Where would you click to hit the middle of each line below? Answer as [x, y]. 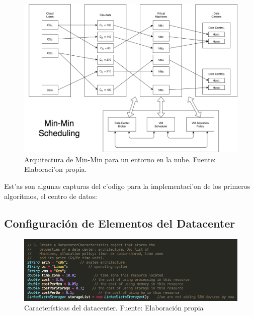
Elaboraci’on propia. [56, 169]
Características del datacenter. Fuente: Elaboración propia [114, 308]
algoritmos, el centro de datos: [51, 196]
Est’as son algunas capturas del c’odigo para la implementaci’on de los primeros [127, 186]
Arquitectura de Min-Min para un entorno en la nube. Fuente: [120, 159]
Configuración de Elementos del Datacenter [120, 223]
